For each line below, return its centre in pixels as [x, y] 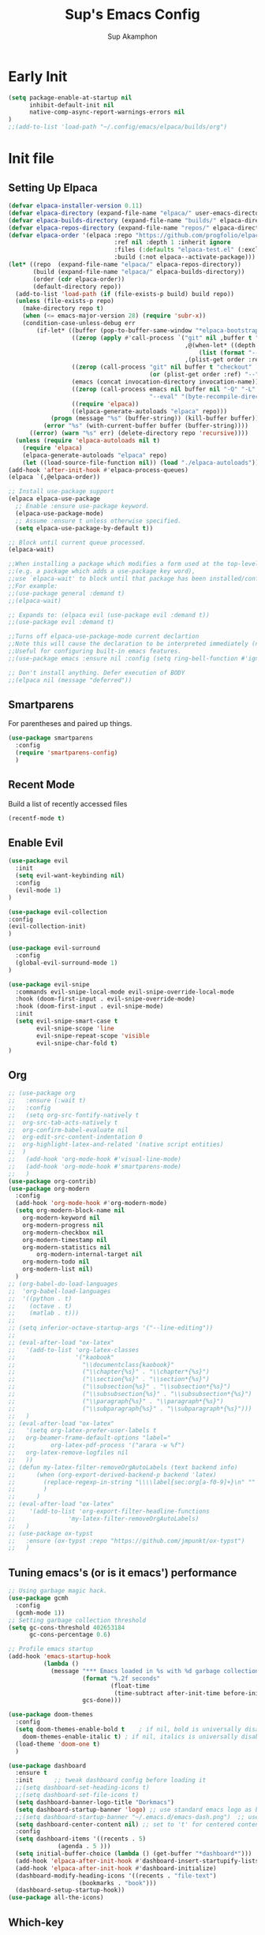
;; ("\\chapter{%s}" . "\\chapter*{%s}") [109, 1372]
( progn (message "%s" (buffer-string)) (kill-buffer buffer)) [155, 419]
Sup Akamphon [132, 36]
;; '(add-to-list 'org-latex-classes [74, 1350]
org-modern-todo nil [56, 1262]
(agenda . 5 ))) [84, 1847]
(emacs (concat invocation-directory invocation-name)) [165, 382]
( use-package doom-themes [50, 1715]
